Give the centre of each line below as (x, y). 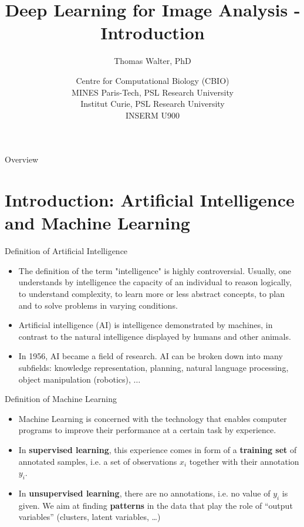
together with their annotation (244, 461)
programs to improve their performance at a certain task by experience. (147, 430)
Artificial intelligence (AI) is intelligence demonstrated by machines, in (146, 325)
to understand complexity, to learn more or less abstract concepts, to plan (152, 293)
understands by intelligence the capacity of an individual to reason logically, (155, 282)
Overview (22, 159)
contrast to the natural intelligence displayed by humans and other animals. (155, 336)
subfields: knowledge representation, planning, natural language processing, (153, 367)
